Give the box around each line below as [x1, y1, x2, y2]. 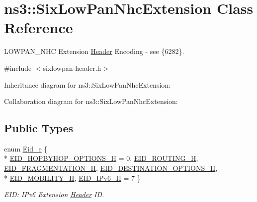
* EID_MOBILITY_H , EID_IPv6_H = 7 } [4, 172, 141, 183]
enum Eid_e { [4, 143, 48, 153]
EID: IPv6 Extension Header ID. [4, 189, 104, 200]
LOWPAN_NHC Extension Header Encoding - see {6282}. [4, 46, 184, 56]
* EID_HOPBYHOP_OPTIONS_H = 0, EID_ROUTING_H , [4, 153, 198, 163]
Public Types [4, 120, 74, 136]
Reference [4, 17, 73, 38]
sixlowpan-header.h [43, 62, 101, 73]
